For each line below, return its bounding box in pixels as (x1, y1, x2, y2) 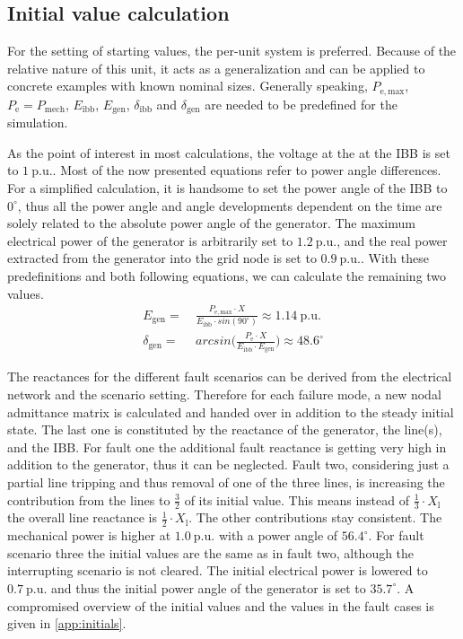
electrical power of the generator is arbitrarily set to (7, 231, 293, 249)
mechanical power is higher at (7, 526, 171, 545)
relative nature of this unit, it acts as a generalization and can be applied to (7, 58, 425, 77)
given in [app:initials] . (7, 614, 127, 633)
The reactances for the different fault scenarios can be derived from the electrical (7, 367, 452, 386)
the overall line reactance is (7, 508, 157, 527)
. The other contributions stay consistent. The (188, 508, 442, 527)
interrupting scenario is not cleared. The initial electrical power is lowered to (7, 561, 428, 580)
